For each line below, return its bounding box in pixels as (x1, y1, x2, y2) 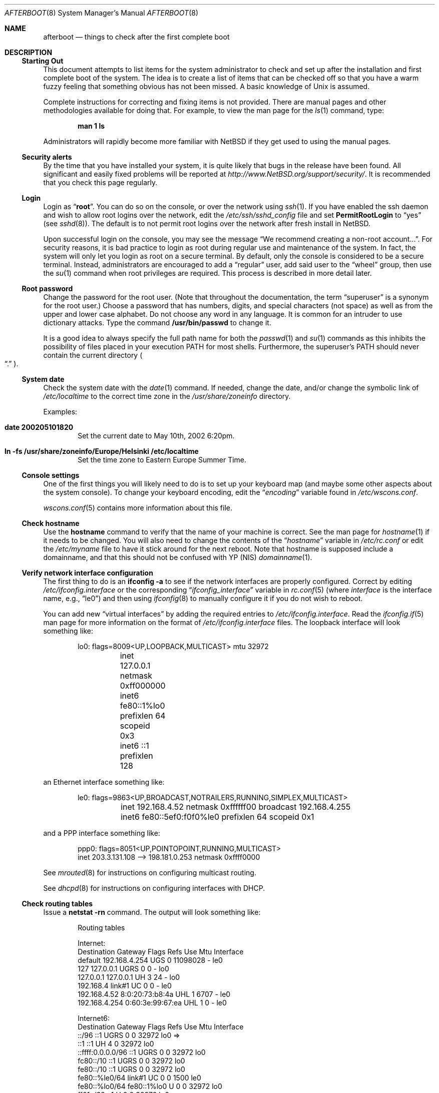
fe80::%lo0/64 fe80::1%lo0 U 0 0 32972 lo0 (78, 1082, 222, 1090)
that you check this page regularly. (43, 178, 158, 187)
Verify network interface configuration (22, 569, 153, 577)
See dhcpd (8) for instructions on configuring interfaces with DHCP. (43, 884, 265, 892)
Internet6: (78, 1014, 110, 1022)
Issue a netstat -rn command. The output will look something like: (43, 908, 261, 916)
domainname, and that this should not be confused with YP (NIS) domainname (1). (43, 553, 312, 562)
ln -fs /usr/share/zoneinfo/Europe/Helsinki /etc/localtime (5, 447, 199, 455)
